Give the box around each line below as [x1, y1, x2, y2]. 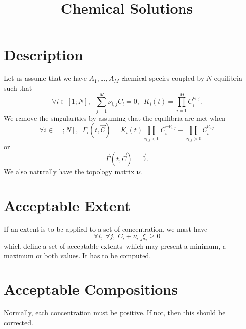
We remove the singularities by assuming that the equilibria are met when [4, 113, 225, 123]
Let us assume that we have [4, 73, 87, 83]
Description [4, 45, 83, 65]
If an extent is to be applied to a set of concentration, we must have [4, 223, 207, 234]
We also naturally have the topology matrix [4, 166, 135, 176]
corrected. [4, 317, 33, 327]
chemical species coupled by [121, 73, 205, 83]
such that [4, 82, 32, 93]
